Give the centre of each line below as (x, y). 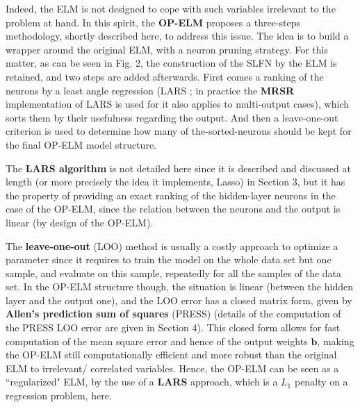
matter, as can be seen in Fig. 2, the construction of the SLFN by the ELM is (171, 63)
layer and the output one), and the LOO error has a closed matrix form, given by (179, 300)
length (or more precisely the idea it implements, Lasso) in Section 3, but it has (175, 182)
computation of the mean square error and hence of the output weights (157, 341)
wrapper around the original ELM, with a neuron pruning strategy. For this (167, 49)
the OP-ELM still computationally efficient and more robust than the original (171, 355)
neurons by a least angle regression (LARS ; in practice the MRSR (150, 90)
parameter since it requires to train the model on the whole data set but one (169, 259)
